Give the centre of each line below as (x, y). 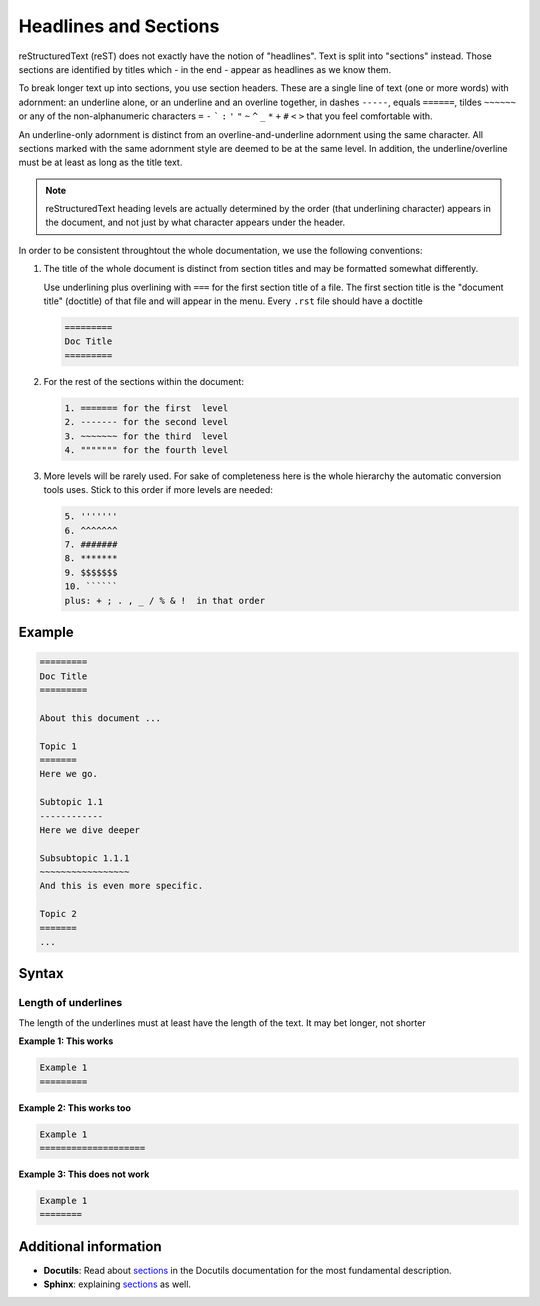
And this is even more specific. (121, 886)
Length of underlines (70, 1003)
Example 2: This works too (75, 1107)
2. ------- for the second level (146, 422)
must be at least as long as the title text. (100, 162)
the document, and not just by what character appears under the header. (195, 222)
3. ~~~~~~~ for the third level (146, 436)
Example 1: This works (66, 1041)
